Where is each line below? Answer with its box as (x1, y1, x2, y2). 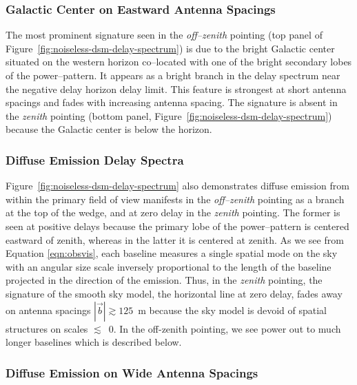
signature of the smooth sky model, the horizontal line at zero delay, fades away (6, 286, 343, 300)
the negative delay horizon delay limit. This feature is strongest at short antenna (6, 81, 347, 96)
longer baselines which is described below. (6, 335, 182, 349)
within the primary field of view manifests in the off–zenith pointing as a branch (6, 191, 345, 206)
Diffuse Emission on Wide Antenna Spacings (6, 364, 258, 381)
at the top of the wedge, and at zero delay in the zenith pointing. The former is (6, 205, 340, 220)
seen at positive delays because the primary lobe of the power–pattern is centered (6, 218, 349, 233)
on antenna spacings (6, 302, 91, 317)
